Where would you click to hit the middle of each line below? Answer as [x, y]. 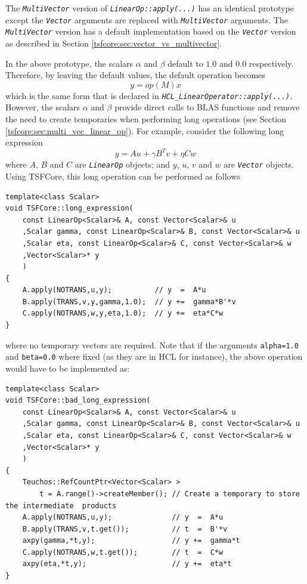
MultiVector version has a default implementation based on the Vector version [151, 31]
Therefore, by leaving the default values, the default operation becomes [135, 75]
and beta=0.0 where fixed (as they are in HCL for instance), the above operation [154, 356]
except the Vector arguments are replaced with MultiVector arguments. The [147, 19]
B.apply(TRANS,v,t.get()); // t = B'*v [125, 529]
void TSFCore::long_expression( [69, 208]
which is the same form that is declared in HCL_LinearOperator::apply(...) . [149, 95]
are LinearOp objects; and [123, 164]
